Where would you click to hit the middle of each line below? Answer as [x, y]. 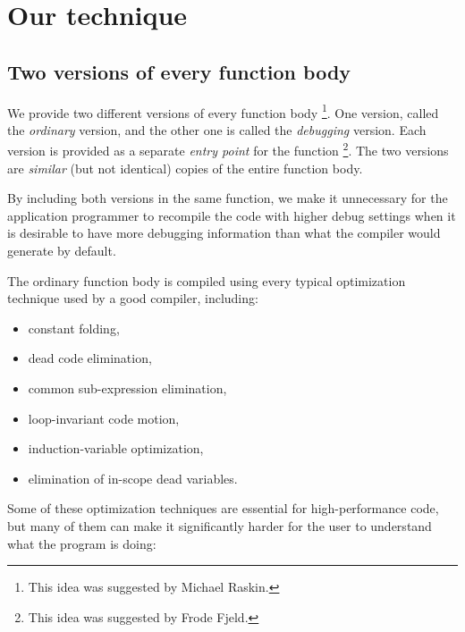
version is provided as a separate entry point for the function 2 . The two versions [228, 149]
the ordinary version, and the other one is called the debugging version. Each [217, 129]
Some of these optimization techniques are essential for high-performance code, [223, 508]
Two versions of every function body [179, 71]
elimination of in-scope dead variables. [133, 478]
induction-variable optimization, [116, 448]
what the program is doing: [82, 543]
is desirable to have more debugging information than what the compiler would [224, 233]
